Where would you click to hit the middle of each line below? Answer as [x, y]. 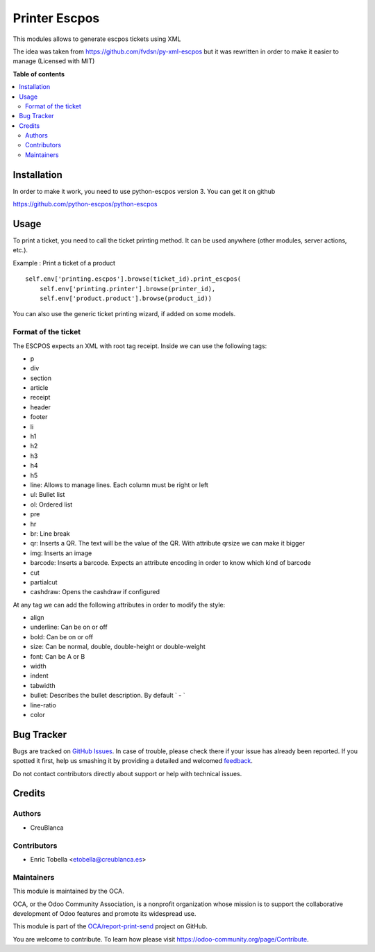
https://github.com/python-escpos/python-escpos [85, 204]
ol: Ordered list [51, 504]
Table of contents [39, 74]
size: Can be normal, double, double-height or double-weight [118, 647]
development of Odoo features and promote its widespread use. [105, 913]
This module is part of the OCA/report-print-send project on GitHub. [110, 926]
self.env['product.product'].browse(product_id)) [125, 298]
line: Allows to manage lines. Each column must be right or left [119, 485]
